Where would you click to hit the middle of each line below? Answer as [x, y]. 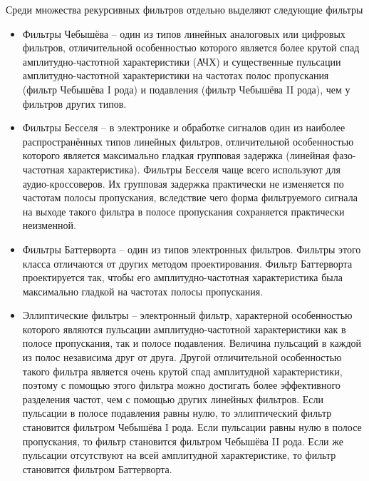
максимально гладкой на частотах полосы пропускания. [143, 291]
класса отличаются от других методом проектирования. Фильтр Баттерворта [187, 263]
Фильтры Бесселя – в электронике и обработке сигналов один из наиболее [184, 127]
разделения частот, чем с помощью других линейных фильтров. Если [173, 399]
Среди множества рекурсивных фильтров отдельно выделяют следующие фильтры [184, 9]
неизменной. [49, 225]
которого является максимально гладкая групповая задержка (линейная [176, 155]
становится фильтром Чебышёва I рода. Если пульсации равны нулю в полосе [192, 427]
